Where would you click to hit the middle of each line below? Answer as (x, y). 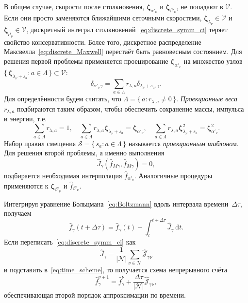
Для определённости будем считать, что (63, 99)
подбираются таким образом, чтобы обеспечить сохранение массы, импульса (131, 108)
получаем (18, 213)
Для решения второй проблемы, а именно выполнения (84, 153)
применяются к (26, 185)
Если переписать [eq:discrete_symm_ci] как (70, 242)
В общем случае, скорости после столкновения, (74, 6)
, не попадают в (200, 6)
